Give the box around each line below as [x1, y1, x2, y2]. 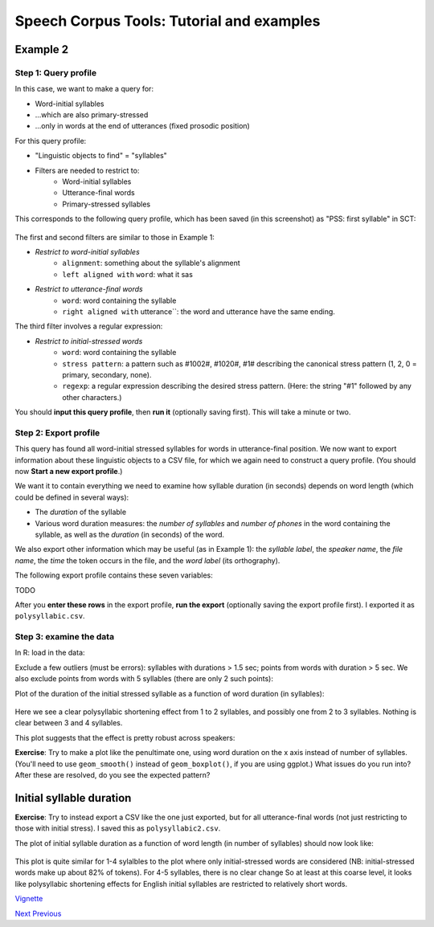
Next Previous [14, 909, 62, 918]
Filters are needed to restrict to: [35, 165, 140, 175]
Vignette [14, 894, 43, 904]
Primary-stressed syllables [62, 199, 151, 209]
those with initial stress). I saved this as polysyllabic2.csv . [14, 823, 221, 833]
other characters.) [62, 392, 122, 402]
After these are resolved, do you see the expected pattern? [14, 770, 211, 779]
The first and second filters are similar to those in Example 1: [14, 232, 215, 242]
